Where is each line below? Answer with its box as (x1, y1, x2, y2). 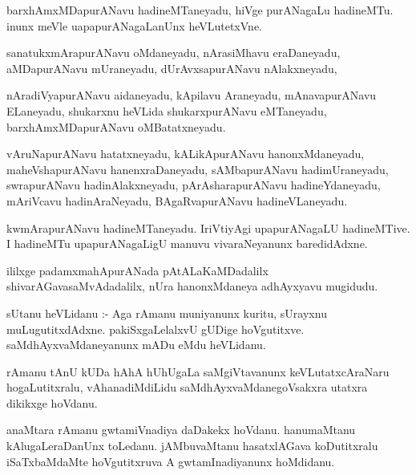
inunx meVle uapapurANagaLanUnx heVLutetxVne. (6, 17, 262, 34)
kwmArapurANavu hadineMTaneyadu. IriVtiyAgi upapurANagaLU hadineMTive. (6, 219, 410, 236)
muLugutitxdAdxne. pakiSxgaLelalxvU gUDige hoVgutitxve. (6, 320, 305, 337)
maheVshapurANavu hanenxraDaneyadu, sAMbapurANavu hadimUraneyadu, (6, 160, 389, 177)
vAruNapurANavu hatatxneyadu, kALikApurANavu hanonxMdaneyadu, (6, 145, 365, 162)
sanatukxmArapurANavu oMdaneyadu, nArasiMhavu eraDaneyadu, (6, 44, 341, 61)
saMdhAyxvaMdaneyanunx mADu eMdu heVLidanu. (6, 336, 266, 353)
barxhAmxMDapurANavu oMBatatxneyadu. (6, 118, 226, 135)
